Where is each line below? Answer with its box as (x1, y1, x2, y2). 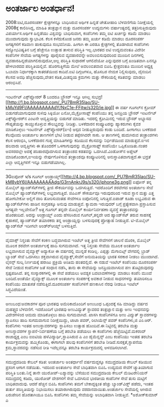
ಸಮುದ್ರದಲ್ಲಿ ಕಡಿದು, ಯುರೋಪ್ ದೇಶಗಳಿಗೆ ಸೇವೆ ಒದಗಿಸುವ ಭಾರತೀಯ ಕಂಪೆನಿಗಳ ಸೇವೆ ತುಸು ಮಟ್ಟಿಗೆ (5, 375, 147, 381)
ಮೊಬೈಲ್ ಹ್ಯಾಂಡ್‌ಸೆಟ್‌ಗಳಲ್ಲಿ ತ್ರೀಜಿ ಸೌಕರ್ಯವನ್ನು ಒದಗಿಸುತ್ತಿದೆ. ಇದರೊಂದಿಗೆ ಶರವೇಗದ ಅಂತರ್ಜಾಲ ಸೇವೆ (5, 185, 153, 190)
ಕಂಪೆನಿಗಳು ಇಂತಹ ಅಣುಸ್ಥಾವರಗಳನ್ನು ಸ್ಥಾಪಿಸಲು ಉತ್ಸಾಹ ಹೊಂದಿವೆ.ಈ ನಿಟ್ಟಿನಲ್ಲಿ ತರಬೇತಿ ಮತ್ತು (5, 322, 138, 329)
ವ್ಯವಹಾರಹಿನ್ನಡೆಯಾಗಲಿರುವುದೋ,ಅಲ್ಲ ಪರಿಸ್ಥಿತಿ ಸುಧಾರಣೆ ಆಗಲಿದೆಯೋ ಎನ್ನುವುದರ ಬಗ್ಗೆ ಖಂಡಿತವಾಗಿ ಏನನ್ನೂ (5, 57, 158, 63)
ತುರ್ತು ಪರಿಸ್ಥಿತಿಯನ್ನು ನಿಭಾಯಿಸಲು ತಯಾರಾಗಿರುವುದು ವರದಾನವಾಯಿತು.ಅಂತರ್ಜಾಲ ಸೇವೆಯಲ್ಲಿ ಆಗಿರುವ (5, 386, 152, 392)
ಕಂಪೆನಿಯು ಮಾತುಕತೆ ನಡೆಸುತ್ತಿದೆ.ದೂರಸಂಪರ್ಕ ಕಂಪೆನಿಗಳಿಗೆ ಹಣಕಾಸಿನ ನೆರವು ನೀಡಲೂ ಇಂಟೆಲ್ (5, 281, 139, 287)
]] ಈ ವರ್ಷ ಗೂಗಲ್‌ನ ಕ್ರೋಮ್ (110, 104, 156, 110)
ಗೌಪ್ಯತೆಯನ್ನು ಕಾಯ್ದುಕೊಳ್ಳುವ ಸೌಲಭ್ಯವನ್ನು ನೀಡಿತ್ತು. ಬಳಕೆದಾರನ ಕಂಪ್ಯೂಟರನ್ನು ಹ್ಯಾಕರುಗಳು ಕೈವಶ (5, 121, 141, 127)
